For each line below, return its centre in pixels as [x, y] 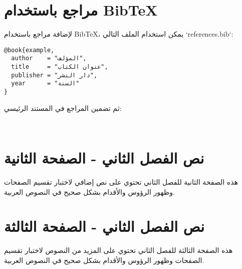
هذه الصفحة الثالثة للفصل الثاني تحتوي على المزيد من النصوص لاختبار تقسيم [118, 250]
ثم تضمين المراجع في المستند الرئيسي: [63, 108]
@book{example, [29, 50]
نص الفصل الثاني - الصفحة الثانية [104, 158]
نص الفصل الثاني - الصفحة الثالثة [104, 226]
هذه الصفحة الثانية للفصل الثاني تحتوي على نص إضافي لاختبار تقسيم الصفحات [121, 182]
